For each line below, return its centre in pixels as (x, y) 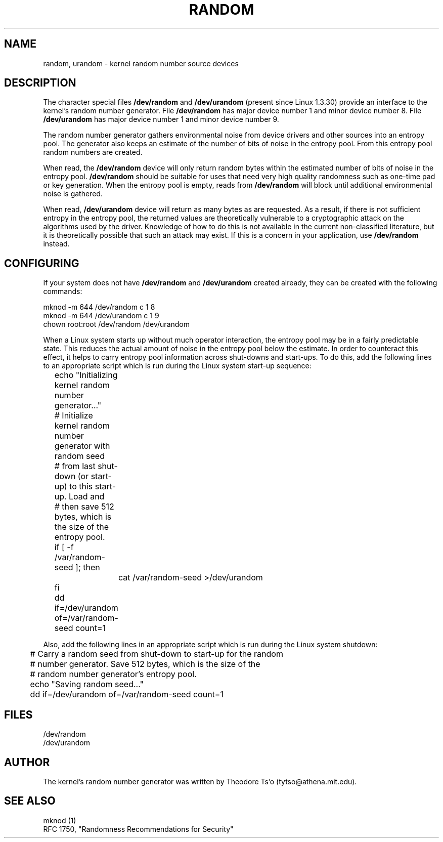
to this (81, 487)
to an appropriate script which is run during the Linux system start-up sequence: (177, 366)
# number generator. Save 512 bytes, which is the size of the (145, 664)
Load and (87, 497)
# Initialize (74, 416)
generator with (82, 446)
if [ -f (64, 547)
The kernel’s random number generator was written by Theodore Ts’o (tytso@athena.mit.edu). (200, 781)
